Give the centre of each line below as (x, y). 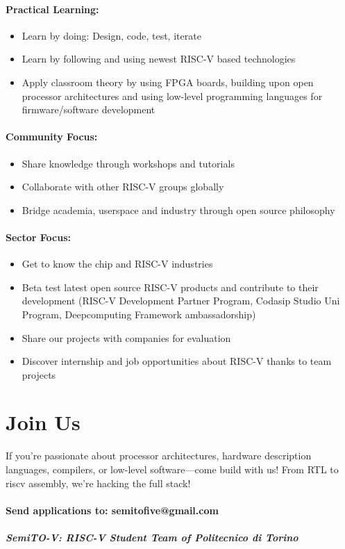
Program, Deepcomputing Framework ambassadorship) (139, 314)
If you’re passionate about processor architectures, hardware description (159, 456)
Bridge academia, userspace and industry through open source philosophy (178, 210)
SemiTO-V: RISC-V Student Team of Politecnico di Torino (152, 537)
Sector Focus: (38, 237)
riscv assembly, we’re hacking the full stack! (98, 483)
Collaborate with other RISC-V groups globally (123, 187)
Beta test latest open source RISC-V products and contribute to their (170, 287)
